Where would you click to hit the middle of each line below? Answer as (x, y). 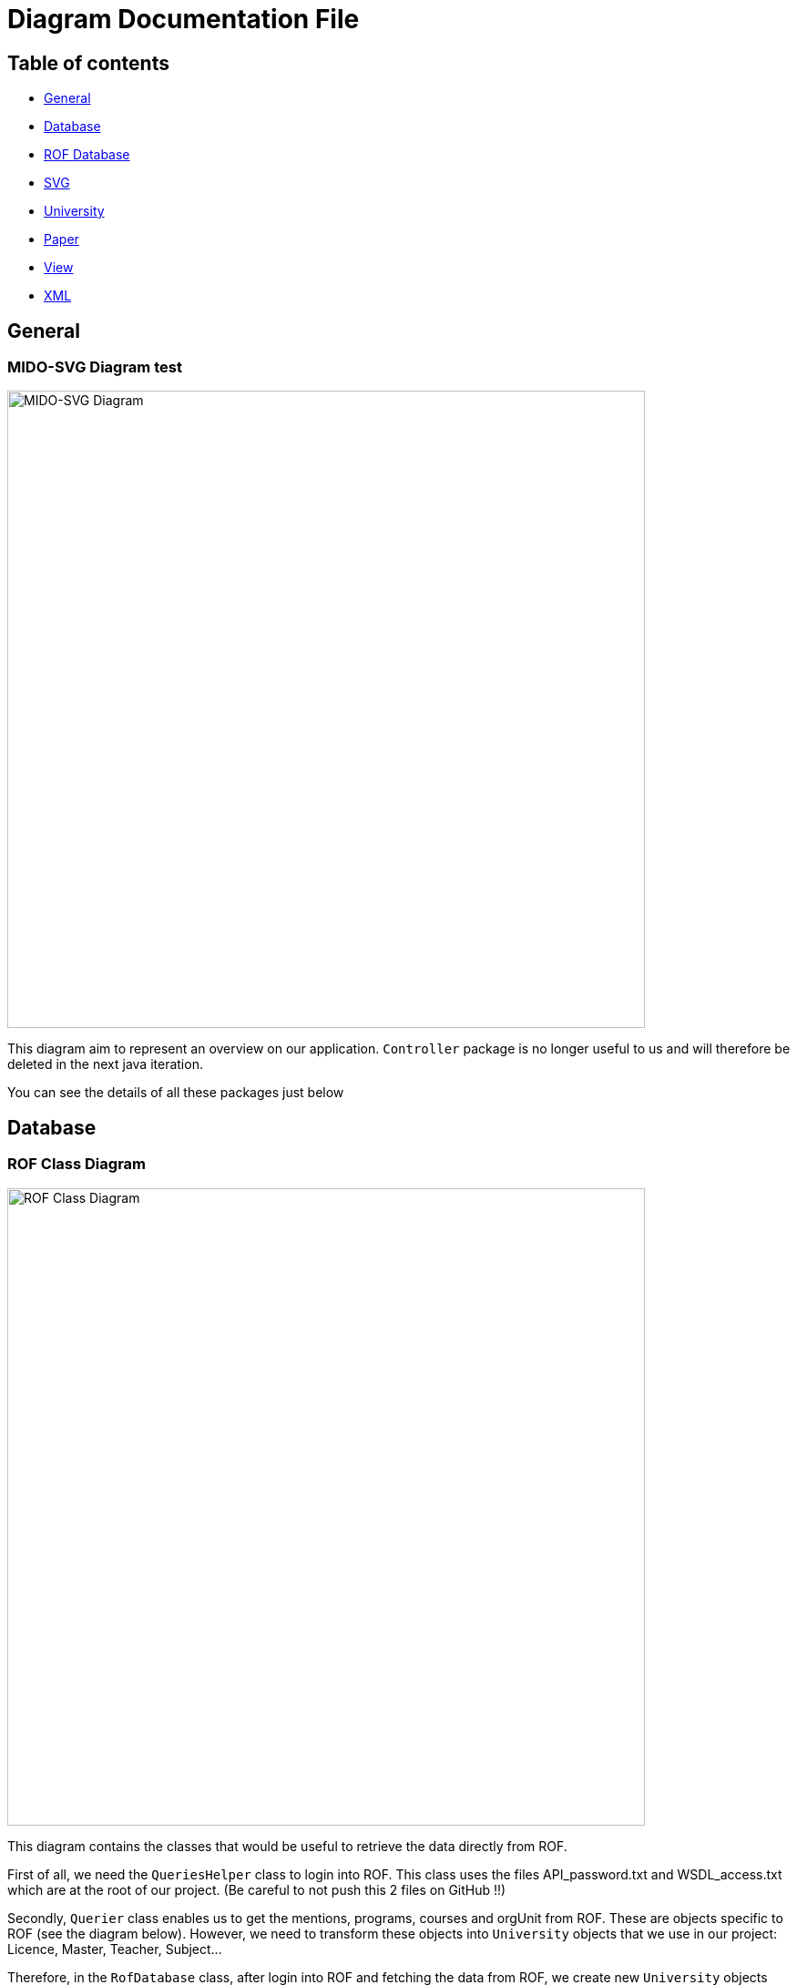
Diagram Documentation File (184, 19)
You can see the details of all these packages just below (176, 1093)
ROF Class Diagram (77, 1164)
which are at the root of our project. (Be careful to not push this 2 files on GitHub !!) (257, 1889)
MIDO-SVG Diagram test (95, 367)
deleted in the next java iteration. (105, 1064)
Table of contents (88, 63)
